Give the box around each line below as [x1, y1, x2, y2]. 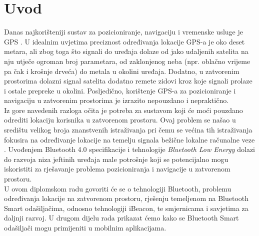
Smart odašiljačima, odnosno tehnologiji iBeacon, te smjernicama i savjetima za [4, 202, 248, 213]
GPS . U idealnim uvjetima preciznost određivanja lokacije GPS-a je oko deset [4, 36, 245, 46]
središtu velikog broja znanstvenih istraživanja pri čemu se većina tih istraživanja [4, 124, 252, 135]
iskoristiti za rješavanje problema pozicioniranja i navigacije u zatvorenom [4, 163, 230, 174]
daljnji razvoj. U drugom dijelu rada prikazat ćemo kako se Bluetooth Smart [4, 212, 239, 223]
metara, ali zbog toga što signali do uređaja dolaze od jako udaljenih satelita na [4, 46, 248, 56]
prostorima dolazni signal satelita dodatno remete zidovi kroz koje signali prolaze [4, 75, 252, 86]
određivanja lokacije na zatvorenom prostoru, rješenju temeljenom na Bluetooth [4, 193, 249, 203]
